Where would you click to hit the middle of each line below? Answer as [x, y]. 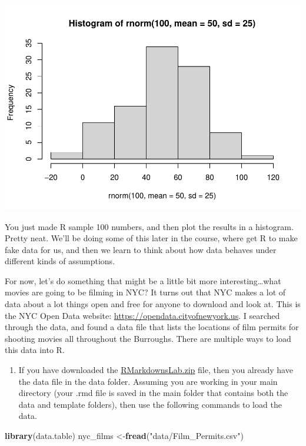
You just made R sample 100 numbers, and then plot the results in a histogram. [149, 226]
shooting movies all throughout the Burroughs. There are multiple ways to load [148, 338]
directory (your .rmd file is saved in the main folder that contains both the [153, 393]
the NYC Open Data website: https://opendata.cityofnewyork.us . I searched [142, 315]
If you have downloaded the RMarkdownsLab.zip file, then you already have [156, 370]
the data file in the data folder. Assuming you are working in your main [148, 381]
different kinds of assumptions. [60, 261]
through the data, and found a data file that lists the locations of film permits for [152, 327]
